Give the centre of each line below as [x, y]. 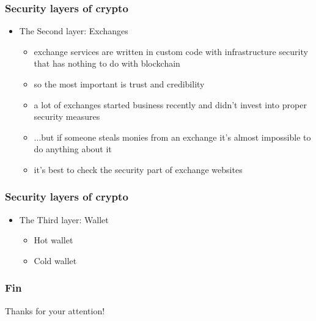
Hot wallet [53, 240]
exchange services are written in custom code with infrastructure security [171, 51]
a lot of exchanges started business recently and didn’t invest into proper [170, 104]
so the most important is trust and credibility [119, 84]
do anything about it [73, 149]
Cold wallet [55, 260]
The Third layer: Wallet [64, 219]
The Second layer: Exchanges [74, 31]
